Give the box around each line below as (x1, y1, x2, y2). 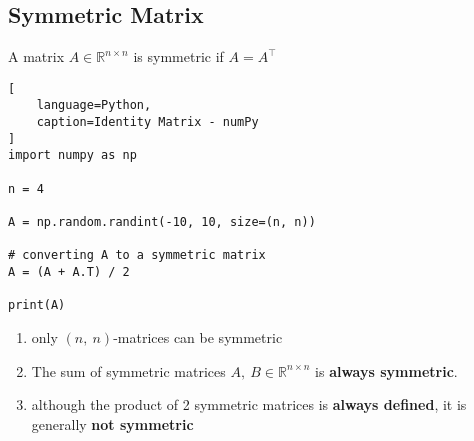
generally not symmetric (31, 413, 194, 434)
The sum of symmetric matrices (31, 360, 226, 381)
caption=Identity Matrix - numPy (36, 115, 259, 130)
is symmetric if (133, 46, 224, 67)
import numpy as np (8, 148, 137, 163)
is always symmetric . (315, 360, 458, 381)
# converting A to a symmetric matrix (8, 248, 266, 263)
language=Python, (36, 98, 152, 113)
